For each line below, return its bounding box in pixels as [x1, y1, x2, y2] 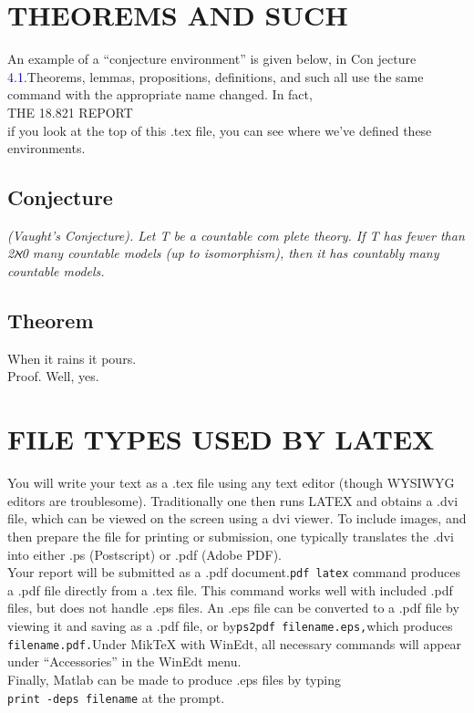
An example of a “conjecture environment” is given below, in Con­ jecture [7, 49, 417, 68]
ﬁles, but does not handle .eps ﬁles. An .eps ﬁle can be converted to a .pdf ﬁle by [7, 598, 459, 617]
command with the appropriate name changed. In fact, [7, 85, 313, 104]
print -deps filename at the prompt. [7, 687, 225, 707]
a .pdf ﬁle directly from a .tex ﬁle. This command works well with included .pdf [7, 580, 453, 599]
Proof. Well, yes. [7, 367, 99, 386]
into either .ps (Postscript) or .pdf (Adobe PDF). [7, 544, 282, 563]
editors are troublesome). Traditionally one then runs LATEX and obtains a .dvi [7, 491, 459, 510]
